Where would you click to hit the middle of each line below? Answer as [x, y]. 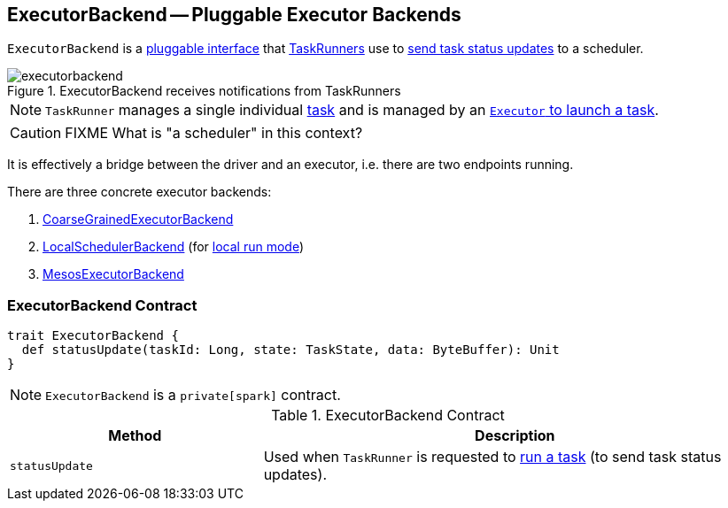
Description [515, 436]
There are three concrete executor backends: [139, 192]
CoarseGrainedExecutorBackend [138, 219]
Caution [36, 133]
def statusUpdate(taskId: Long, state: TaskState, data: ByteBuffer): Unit [290, 350]
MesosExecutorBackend [113, 274]
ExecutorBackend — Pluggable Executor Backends [234, 15]
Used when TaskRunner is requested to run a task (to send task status [492, 457]
